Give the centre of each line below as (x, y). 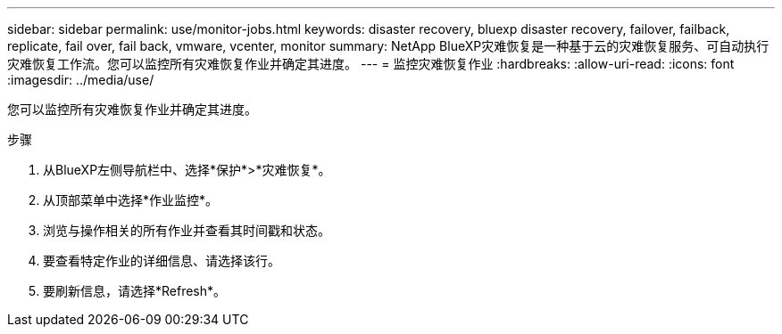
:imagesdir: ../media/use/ (81, 80)
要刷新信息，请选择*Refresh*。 (135, 291)
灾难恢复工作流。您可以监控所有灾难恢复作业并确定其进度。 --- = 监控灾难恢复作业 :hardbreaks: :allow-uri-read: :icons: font (371, 64)
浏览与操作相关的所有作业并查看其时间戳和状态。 (187, 230)
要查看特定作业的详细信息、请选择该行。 (162, 261)
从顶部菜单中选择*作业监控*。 (131, 200)
